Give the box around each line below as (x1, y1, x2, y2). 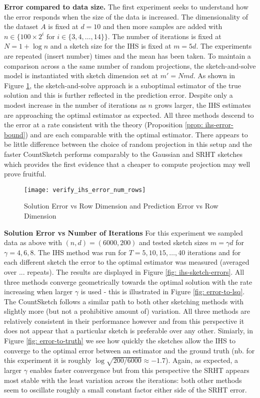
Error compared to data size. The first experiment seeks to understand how (4, 2, 248, 12)
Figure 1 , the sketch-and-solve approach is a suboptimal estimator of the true (4, 80, 241, 90)
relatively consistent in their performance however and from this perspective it (4, 315, 244, 326)
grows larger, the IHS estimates (154, 99, 251, 110)
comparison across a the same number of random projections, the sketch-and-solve (4, 60, 256, 71)
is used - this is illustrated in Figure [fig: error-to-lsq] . (80, 286, 245, 297)
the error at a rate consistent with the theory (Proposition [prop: (4, 119, 203, 130)
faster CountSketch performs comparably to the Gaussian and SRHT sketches (4, 148, 242, 159)
